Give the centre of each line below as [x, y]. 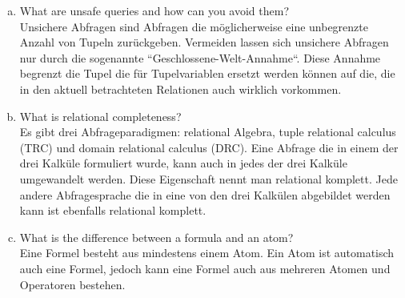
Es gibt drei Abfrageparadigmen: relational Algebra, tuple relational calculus [208, 132]
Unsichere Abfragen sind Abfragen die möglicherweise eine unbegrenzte [194, 26]
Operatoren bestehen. [72, 284]
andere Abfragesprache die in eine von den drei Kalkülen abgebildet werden [205, 194]
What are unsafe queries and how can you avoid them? [154, 10]
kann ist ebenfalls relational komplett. [113, 210]
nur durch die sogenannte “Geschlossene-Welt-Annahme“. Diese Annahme [200, 57]
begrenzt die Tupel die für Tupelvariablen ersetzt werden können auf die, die [207, 73]
